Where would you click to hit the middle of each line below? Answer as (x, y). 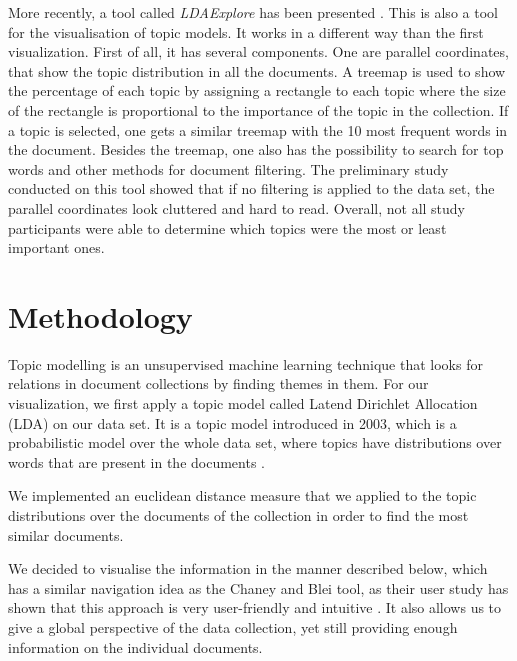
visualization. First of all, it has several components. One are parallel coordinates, (258, 51)
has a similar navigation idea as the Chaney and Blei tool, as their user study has (258, 587)
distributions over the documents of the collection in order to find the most (238, 515)
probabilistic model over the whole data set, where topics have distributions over (255, 442)
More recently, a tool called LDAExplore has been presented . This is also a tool (253, 12)
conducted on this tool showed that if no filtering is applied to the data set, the (251, 188)
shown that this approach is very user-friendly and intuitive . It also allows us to (255, 607)
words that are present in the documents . (137, 461)
